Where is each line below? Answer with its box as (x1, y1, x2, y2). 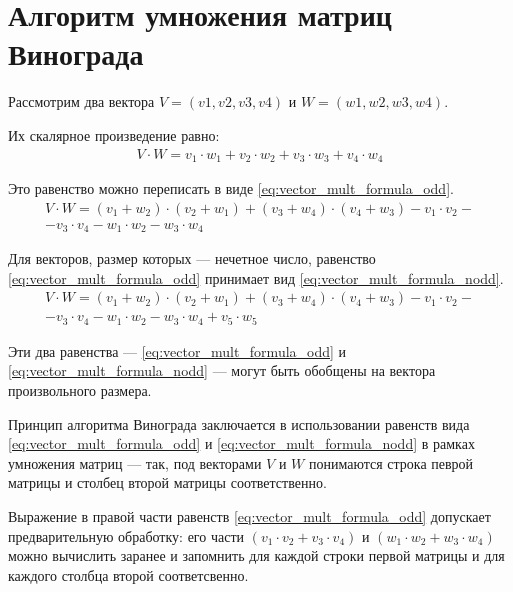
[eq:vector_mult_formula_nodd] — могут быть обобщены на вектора (8, 360, 436, 381)
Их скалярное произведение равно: (8, 124, 220, 145)
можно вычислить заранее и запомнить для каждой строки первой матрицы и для (8, 545, 505, 566)
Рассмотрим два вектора (8, 91, 155, 112)
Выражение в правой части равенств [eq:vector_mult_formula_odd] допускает (8, 505, 491, 526)
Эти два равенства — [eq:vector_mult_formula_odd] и (8, 340, 347, 361)
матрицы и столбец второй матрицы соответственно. (8, 472, 327, 493)
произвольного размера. (8, 379, 152, 400)
